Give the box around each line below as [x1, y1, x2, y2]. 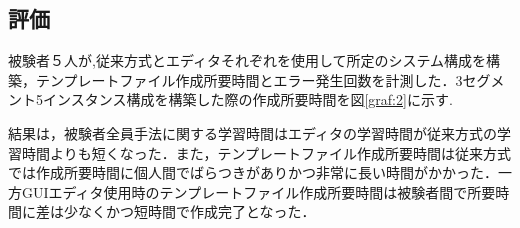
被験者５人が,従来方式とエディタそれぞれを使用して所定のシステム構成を [8, 50, 487, 71]
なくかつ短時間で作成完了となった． [77, 201, 316, 222]
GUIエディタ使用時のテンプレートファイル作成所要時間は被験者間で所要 [21, 181, 496, 202]
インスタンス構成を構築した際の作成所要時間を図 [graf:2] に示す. [42, 89, 453, 110]
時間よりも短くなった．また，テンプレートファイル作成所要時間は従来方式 [21, 142, 512, 163]
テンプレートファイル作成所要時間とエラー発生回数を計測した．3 [35, 69, 463, 90]
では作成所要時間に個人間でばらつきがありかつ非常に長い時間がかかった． [8, 162, 498, 183]
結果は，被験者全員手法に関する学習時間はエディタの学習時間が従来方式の [8, 122, 498, 143]
